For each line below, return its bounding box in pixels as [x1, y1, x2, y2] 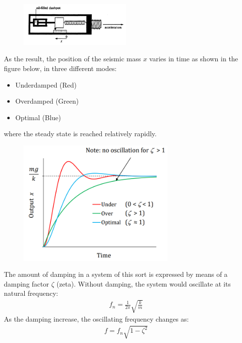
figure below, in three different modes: [4, 63, 117, 73]
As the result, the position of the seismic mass [4, 54, 141, 64]
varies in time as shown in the [149, 54, 238, 64]
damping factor [4, 278, 49, 289]
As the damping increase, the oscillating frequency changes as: [4, 314, 189, 324]
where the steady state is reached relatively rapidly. [4, 128, 157, 139]
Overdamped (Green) [15, 96, 79, 106]
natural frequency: [4, 288, 58, 298]
